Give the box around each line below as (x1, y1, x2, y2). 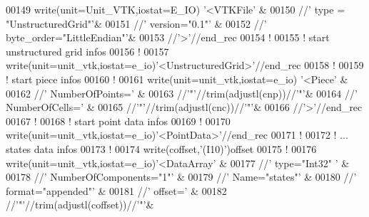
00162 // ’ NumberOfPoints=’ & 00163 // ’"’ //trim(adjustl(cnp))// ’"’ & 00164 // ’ (6, 85, 358, 100)
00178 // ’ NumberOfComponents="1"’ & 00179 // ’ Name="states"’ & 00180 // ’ (6, 169, 357, 184)
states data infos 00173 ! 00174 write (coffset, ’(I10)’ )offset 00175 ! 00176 (6, 141, 317, 156)
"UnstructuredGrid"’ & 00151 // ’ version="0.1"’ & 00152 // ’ (6, 16, 267, 31)
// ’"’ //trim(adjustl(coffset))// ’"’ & (6, 197, 154, 212)
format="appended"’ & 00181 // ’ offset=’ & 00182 (6, 183, 227, 198)
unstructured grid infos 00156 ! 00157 (6, 43, 169, 58)
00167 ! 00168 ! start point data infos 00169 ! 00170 (6, 113, 231, 128)
